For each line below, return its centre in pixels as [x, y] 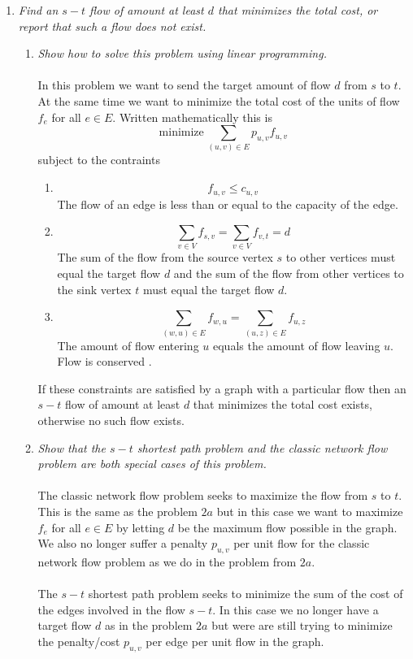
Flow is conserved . [104, 361]
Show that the [72, 447]
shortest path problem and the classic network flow [262, 447]
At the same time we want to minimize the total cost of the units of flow [219, 100]
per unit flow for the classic [302, 543]
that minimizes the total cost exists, [283, 404]
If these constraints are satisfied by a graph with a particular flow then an [222, 388]
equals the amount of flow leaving [296, 345]
